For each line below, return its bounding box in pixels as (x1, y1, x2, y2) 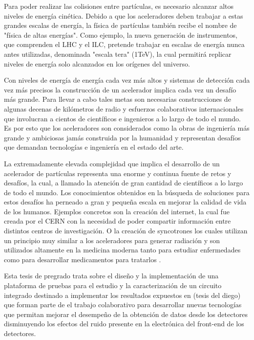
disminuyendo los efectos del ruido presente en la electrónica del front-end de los (4, 318, 244, 329)
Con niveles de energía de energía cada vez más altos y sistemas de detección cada (4, 75, 250, 85)
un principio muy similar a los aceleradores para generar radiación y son (4, 235, 220, 245)
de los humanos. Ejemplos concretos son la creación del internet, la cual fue (4, 206, 230, 216)
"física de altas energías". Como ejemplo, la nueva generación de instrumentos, (4, 29, 237, 40)
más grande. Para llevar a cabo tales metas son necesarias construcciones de (4, 94, 231, 104)
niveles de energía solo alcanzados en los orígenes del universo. (4, 58, 190, 68)
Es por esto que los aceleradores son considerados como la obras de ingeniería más (4, 123, 250, 133)
